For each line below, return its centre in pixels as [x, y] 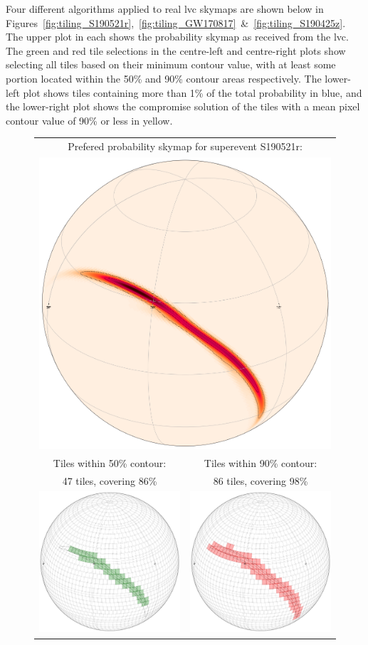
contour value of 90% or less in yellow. [89, 120]
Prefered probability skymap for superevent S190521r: [185, 146]
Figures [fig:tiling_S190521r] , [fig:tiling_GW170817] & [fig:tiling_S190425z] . [176, 22]
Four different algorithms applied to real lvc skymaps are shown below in [165, 9]
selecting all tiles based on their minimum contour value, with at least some [171, 64]
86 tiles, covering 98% [261, 480]
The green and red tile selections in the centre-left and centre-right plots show [176, 50]
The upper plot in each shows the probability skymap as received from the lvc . [177, 37]
